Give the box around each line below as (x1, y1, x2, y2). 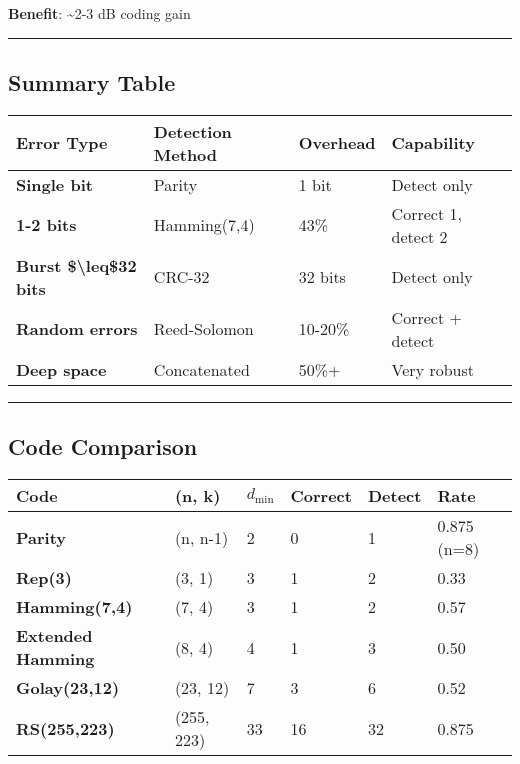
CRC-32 (153, 265, 210, 289)
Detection (153, 119, 232, 143)
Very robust (391, 357, 474, 381)
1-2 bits (16, 213, 77, 237)
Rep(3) (16, 566, 72, 589)
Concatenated (153, 357, 250, 381)
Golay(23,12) (16, 676, 120, 699)
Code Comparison (8, 431, 198, 462)
